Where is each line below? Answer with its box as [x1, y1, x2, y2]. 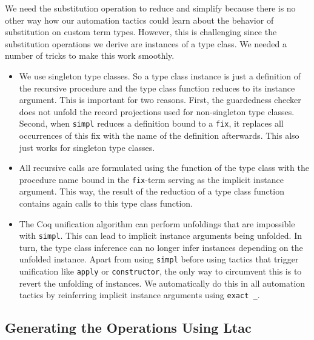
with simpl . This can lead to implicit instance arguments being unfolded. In [19, 229, 302, 242]
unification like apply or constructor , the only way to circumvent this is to [19, 265, 302, 278]
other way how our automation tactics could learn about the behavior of [5, 13, 274, 26]
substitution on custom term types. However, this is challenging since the [5, 25, 277, 38]
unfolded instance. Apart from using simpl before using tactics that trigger [19, 253, 299, 265]
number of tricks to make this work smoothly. [5, 49, 175, 62]
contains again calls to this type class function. [19, 197, 193, 210]
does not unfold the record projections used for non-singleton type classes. [19, 105, 295, 118]
